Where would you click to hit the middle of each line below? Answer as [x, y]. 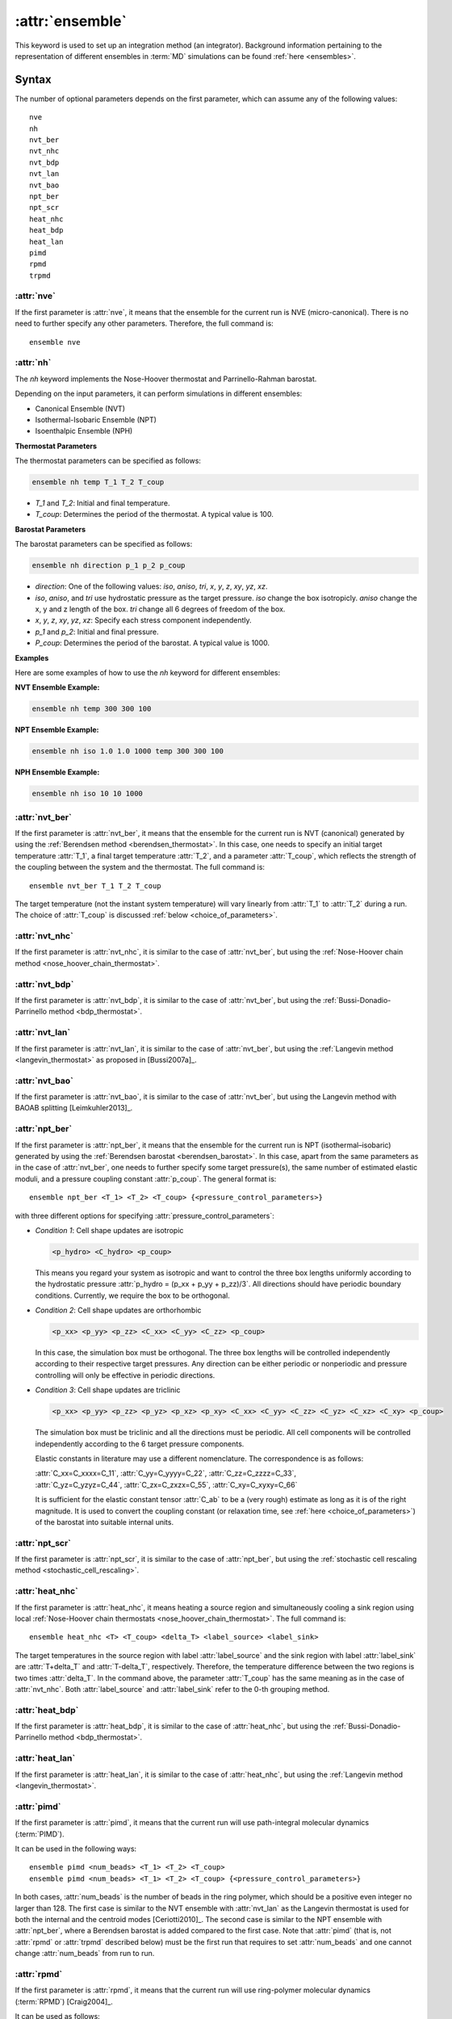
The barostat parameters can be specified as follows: [104, 544]
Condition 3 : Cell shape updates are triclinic [108, 1390]
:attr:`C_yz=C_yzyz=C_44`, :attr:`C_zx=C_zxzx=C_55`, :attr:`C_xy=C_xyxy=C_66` [166, 1484]
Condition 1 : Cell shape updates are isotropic [109, 1230]
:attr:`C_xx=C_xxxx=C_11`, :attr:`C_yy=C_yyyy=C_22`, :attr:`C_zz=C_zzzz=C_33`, [166, 1473]
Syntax [33, 80]
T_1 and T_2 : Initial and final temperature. [103, 503]
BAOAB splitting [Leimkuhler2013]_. [74, 1108]
